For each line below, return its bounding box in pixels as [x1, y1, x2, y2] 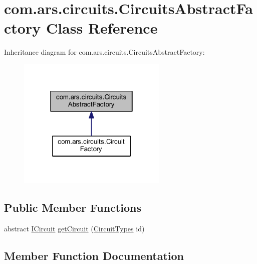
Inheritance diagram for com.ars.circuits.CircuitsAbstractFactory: [4, 47, 205, 57]
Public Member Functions [4, 200, 141, 215]
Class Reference [46, 18, 158, 38]
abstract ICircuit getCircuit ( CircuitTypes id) [4, 223, 145, 234]
